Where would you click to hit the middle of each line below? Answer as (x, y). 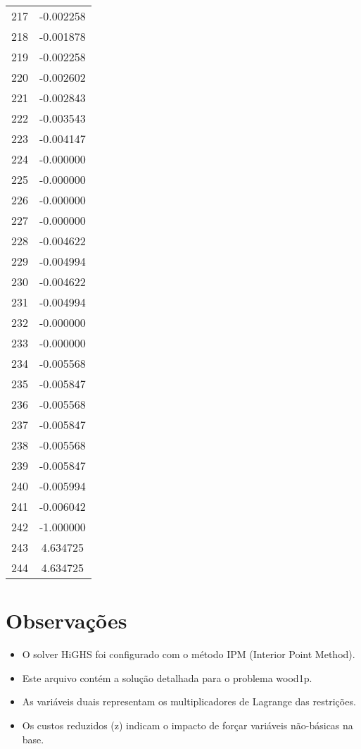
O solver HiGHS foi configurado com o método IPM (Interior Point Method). (189, 654)
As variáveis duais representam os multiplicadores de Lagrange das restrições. (189, 701)
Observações (66, 620)
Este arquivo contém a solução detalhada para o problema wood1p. (167, 677)
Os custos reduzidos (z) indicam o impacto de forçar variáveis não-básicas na (188, 725)
